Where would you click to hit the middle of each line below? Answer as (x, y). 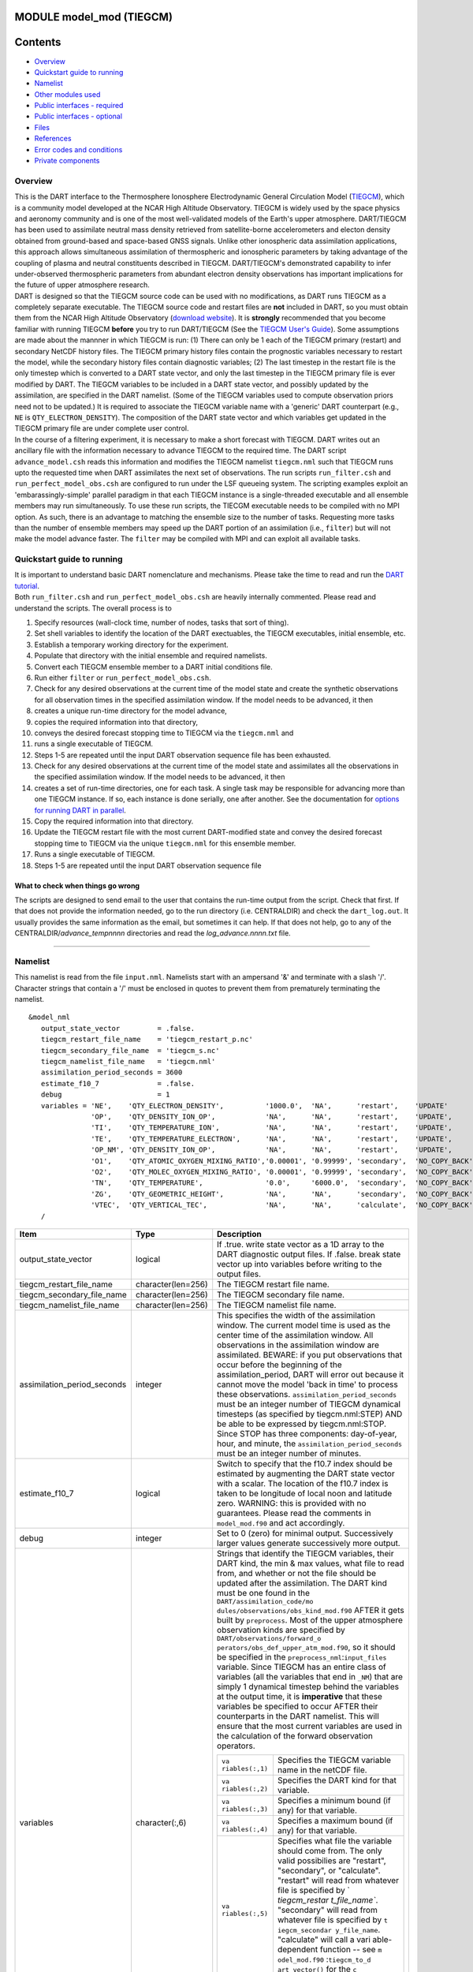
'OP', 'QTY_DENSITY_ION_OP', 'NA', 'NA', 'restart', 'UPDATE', (272, 1117)
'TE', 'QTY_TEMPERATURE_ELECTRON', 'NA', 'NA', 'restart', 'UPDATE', (272, 1139)
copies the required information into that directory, (116, 722)
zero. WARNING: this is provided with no (292, 1503)
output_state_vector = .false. (118, 1028)
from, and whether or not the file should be (297, 1573)
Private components (67, 161)
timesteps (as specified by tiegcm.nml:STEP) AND (310, 1414)
